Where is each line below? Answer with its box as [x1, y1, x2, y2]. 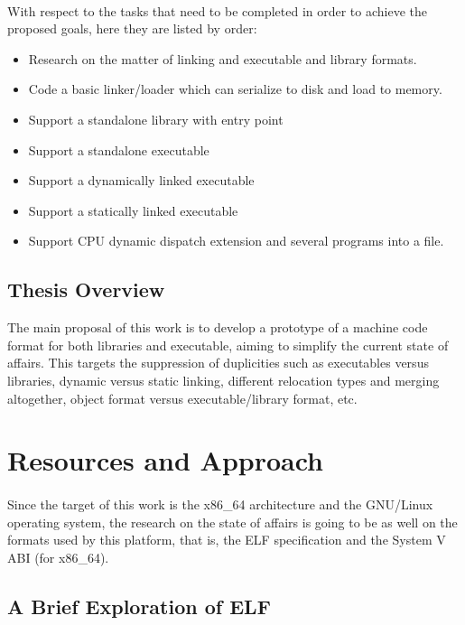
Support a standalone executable [28, 140, 209, 159]
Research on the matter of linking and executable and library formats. [28, 49, 417, 68]
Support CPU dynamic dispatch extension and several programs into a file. [28, 231, 444, 250]
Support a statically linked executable [28, 201, 238, 219]
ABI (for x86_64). [7, 547, 109, 566]
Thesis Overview [7, 275, 165, 303]
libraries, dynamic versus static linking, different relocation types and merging [7, 370, 440, 389]
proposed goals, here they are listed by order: [7, 19, 257, 38]
